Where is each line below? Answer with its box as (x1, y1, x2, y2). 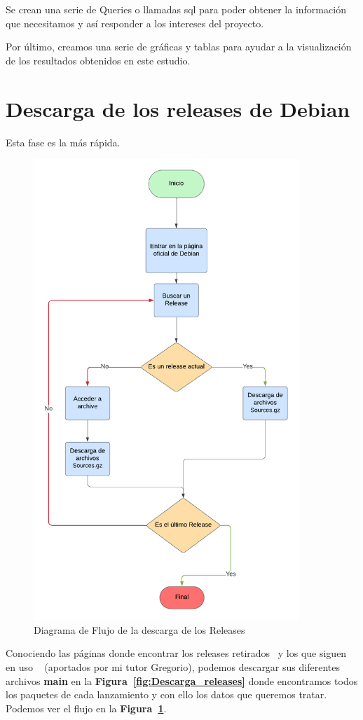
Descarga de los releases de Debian (6, 94, 350, 123)
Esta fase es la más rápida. (6, 134, 121, 149)
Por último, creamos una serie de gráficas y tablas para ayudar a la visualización (6, 39, 352, 54)
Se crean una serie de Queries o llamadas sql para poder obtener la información (6, 2, 346, 16)
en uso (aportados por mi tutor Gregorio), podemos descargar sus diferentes (6, 660, 340, 674)
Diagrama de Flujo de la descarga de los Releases (34, 622, 245, 637)
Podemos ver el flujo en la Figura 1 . (6, 700, 167, 715)
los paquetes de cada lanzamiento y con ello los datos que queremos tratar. (6, 687, 327, 702)
